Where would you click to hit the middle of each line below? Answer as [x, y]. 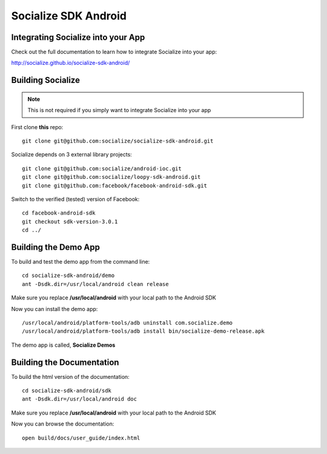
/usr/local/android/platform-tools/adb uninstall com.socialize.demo [127, 323]
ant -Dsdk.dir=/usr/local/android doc [80, 399]
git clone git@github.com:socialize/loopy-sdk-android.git [111, 177]
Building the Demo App [55, 247]
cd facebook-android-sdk [59, 213]
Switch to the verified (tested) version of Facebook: [75, 199]
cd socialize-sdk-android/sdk [67, 391]
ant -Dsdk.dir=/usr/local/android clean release [95, 284]
